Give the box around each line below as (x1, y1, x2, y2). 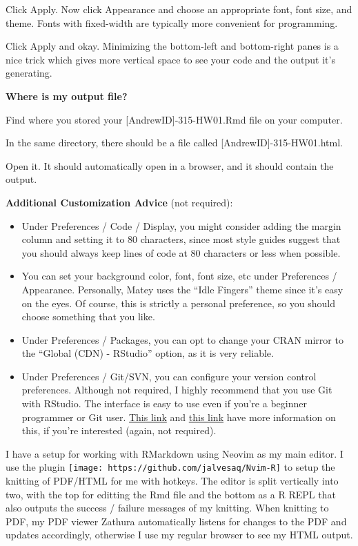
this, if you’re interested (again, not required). (21, 423, 217, 438)
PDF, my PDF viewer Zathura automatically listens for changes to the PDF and (6, 514, 347, 528)
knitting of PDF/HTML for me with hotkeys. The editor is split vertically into (6, 474, 339, 488)
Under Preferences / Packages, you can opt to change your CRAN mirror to (21, 332, 344, 347)
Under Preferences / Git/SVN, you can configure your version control (21, 369, 317, 383)
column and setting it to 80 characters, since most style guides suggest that (21, 232, 341, 246)
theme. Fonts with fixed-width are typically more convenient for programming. (6, 15, 338, 30)
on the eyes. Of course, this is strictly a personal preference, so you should (21, 295, 336, 310)
